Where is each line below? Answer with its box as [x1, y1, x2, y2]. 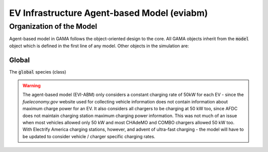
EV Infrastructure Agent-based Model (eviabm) [9, 7, 208, 18]
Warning [22, 82, 41, 89]
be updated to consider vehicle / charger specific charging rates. [22, 133, 156, 139]
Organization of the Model [9, 22, 97, 31]
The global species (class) [9, 69, 67, 75]
